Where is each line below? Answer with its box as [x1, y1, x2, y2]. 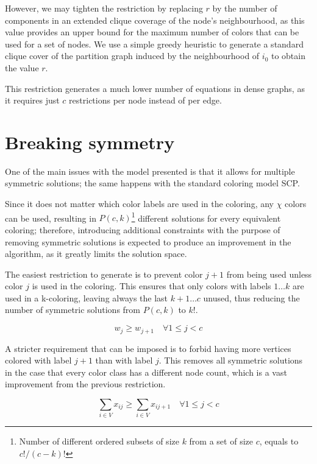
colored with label [5, 354, 72, 367]
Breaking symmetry [5, 129, 175, 154]
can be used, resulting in [5, 211, 96, 224]
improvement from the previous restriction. [5, 378, 166, 390]
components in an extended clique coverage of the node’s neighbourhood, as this [5, 13, 305, 26]
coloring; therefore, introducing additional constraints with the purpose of [5, 223, 280, 236]
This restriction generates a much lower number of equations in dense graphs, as [5, 82, 305, 94]
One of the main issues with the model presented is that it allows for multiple [5, 164, 295, 177]
